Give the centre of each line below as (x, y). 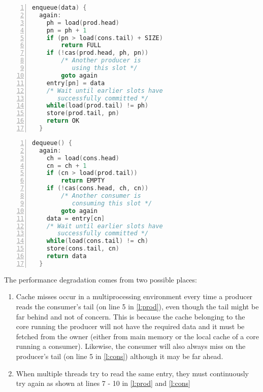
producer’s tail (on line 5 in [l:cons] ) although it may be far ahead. (120, 356)
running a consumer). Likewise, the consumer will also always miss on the (131, 346)
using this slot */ (105, 68)
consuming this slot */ (112, 203)
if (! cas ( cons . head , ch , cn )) (97, 188)
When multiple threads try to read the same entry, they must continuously (132, 373)
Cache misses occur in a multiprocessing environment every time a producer (134, 296)
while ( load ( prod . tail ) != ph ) (97, 106)
